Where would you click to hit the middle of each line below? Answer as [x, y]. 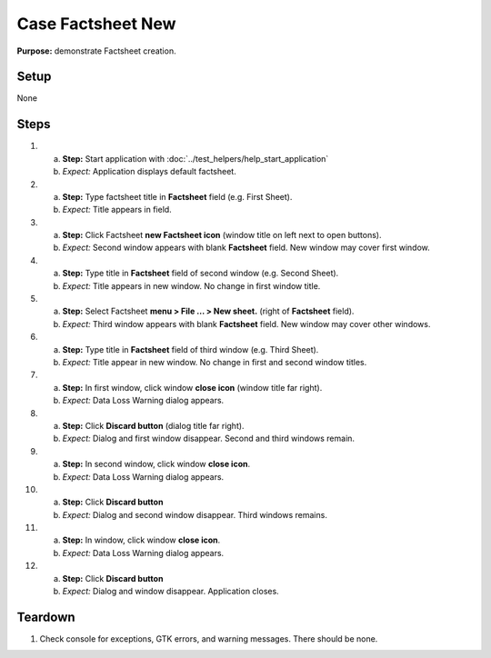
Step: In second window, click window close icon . [156, 464]
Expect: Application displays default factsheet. [149, 172]
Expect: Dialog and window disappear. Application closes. [170, 592]
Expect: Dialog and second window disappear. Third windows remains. [195, 514]
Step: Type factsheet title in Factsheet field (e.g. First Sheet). [177, 196]
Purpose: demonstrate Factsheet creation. [96, 51]
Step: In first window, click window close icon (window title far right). [192, 387]
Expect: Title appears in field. [117, 210]
